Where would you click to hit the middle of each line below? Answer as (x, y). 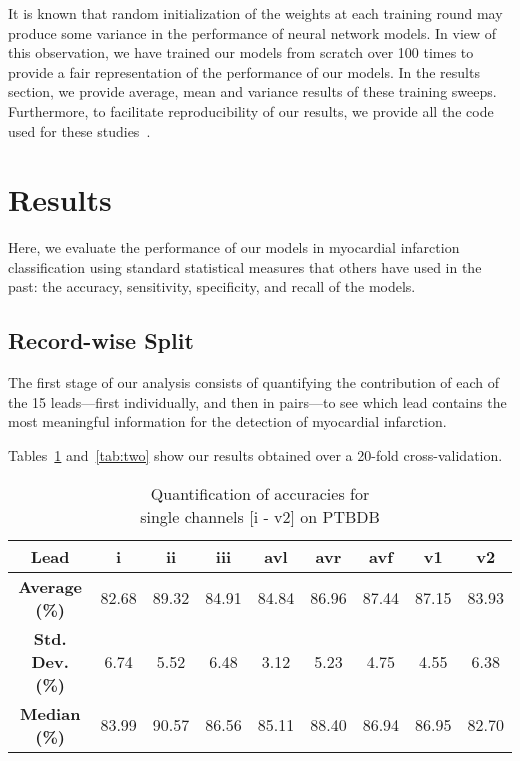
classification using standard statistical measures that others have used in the (245, 266)
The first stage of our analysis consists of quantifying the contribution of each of (254, 382)
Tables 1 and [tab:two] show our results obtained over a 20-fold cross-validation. (255, 455)
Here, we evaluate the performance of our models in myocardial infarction (234, 247)
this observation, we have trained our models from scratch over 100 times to (241, 52)
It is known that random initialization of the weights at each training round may (255, 13)
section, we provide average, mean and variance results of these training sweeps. (252, 91)
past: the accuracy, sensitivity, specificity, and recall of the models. (212, 286)
